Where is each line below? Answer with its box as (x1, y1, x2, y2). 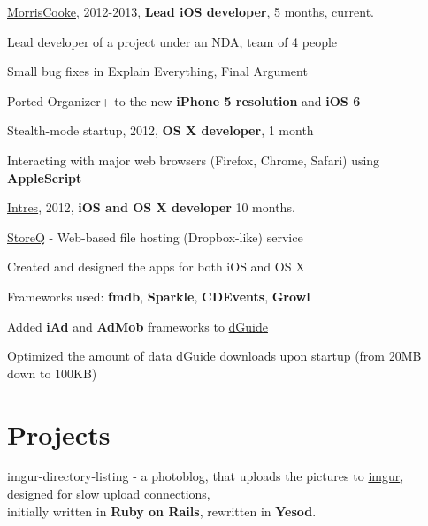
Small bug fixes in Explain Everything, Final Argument (7, 62, 308, 80)
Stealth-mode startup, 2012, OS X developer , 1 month (7, 121, 314, 140)
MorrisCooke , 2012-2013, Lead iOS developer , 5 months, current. (7, 3, 374, 20)
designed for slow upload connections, (7, 484, 210, 503)
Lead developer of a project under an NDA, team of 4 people (7, 32, 338, 50)
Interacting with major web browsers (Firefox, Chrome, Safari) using (7, 150, 380, 169)
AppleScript (7, 168, 82, 187)
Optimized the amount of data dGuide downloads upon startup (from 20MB (7, 347, 422, 365)
